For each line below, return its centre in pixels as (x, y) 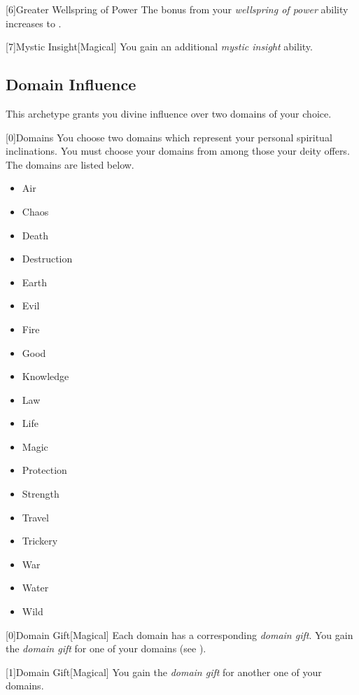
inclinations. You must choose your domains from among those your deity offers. (178, 151)
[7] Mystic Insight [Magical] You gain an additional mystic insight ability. (159, 47)
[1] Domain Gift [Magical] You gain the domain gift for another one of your (164, 672)
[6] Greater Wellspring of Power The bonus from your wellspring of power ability (177, 9)
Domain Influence (71, 84)
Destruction (47, 259)
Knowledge (45, 376)
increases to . (34, 23)
